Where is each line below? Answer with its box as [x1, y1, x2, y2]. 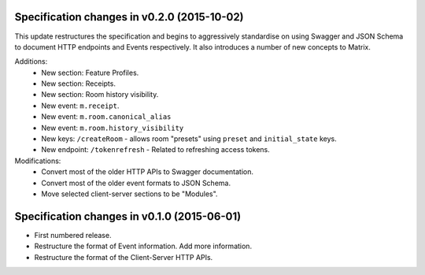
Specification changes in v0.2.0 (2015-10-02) [14, 10, 244, 24]
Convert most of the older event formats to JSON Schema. [41, 178, 231, 188]
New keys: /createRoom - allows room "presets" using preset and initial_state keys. [41, 134, 338, 143]
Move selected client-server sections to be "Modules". [41, 189, 218, 199]
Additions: [14, 57, 48, 66]
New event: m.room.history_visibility [41, 123, 184, 132]
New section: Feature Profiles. [41, 68, 139, 77]
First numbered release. [34, 230, 112, 240]
